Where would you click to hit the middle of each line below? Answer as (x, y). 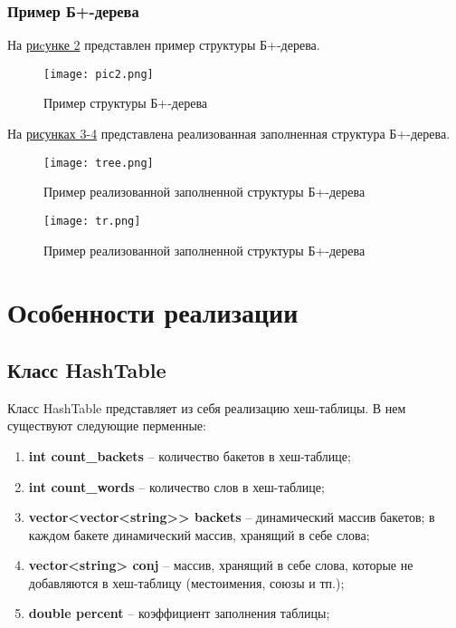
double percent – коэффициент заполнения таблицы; (179, 613)
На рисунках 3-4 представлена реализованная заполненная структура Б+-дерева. (229, 134)
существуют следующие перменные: (107, 425)
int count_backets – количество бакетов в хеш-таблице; (190, 455)
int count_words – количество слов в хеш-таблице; (176, 486)
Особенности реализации (153, 312)
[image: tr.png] (92, 221)
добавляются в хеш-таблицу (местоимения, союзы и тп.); (186, 582)
